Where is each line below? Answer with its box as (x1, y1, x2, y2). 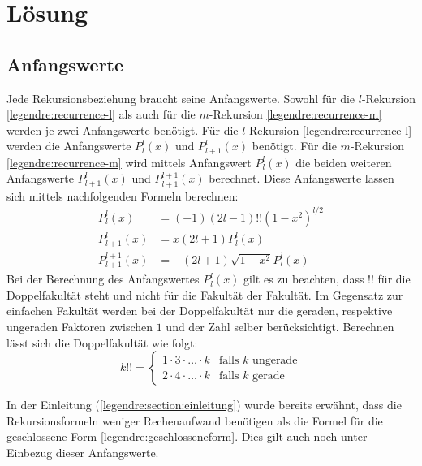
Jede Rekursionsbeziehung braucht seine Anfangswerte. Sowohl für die (6, 89, 355, 106)
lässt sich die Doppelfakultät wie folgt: (6, 334, 198, 351)
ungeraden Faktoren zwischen (6, 317, 153, 334)
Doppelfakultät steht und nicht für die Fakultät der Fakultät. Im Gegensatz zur (6, 286, 403, 303)
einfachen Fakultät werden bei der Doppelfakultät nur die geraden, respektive (6, 302, 393, 319)
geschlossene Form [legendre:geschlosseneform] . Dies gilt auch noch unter (6, 428, 368, 445)
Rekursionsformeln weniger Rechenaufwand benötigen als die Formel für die (6, 412, 383, 429)
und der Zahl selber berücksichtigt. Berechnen (166, 317, 394, 334)
